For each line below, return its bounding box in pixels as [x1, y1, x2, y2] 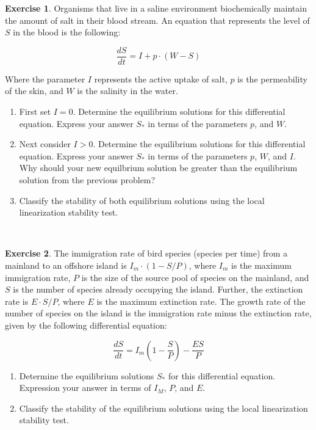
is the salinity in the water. [77, 84, 178, 97]
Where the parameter [5, 72, 85, 85]
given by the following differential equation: [5, 318, 167, 331]
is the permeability [237, 72, 307, 85]
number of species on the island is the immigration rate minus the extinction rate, [5, 307, 312, 319]
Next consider [19, 137, 71, 150]
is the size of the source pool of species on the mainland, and [81, 271, 309, 283]
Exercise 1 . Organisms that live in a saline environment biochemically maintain [5, 2, 307, 14]
